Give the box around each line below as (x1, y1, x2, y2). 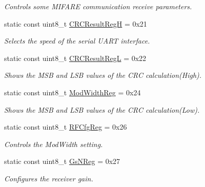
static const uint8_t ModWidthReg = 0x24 (4, 87, 141, 97)
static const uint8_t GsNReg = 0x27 (4, 156, 120, 167)
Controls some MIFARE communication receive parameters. (4, 1, 192, 11)
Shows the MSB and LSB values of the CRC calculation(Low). (4, 104, 200, 115)
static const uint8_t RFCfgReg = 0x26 (4, 121, 127, 132)
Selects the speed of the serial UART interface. (4, 35, 150, 46)
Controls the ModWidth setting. (4, 138, 103, 149)
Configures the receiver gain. (4, 173, 93, 183)
